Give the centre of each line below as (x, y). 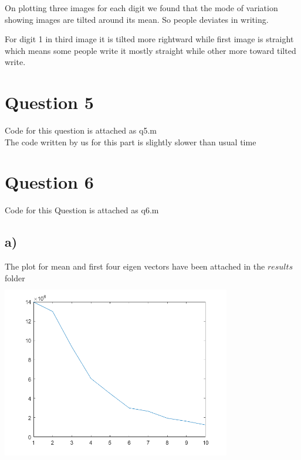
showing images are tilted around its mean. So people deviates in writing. (137, 19)
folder (15, 277)
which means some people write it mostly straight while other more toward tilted (150, 50)
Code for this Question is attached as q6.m (82, 210)
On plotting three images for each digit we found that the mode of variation (141, 8)
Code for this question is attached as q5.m (81, 130)
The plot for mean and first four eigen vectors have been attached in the (135, 266)
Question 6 (49, 182)
